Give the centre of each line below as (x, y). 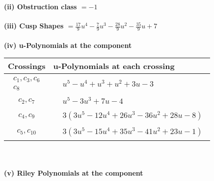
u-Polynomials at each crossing (114, 66)
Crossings (27, 66)
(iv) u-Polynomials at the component (68, 45)
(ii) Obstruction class (40, 6)
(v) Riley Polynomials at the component (74, 172)
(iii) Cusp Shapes (34, 26)
